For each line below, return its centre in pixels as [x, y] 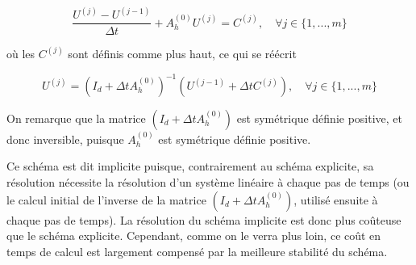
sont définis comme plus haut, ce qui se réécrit [182, 53]
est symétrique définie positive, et [319, 118]
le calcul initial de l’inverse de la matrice [106, 199]
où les [21, 53]
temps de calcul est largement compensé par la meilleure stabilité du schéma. [197, 251]
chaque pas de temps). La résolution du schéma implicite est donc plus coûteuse [204, 219]
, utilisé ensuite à [336, 199]
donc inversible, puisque [65, 139]
